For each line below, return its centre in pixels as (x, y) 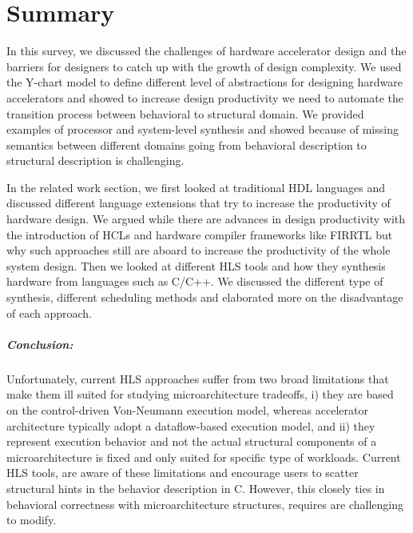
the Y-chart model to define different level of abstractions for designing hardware (205, 82)
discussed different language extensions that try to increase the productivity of (199, 203)
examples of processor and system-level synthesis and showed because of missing (203, 129)
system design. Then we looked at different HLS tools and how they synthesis (196, 265)
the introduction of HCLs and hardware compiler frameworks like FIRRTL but (200, 234)
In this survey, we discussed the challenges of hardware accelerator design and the (206, 51)
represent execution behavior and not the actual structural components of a (192, 441)
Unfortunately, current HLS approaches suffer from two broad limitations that (198, 378)
